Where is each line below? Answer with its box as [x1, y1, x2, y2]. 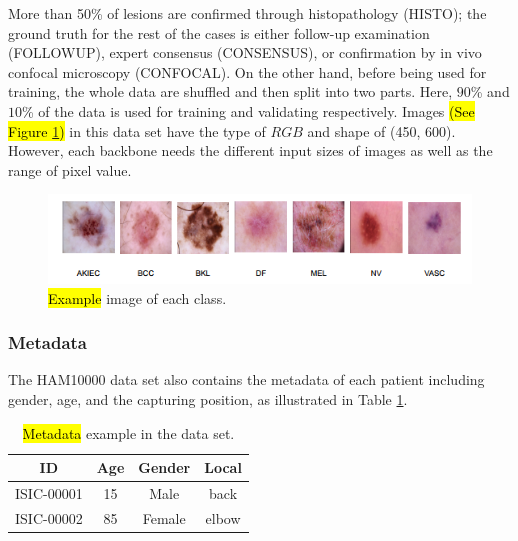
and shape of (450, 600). [307, 120, 456, 141]
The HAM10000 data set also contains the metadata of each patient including [8, 369, 485, 390]
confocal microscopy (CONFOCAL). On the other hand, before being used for [8, 61, 487, 82]
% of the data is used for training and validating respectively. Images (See [22, 100, 475, 121]
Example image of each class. [48, 287, 227, 308]
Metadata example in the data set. [22, 422, 235, 443]
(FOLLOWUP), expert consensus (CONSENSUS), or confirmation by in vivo [8, 42, 482, 63]
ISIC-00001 [15, 483, 83, 504]
